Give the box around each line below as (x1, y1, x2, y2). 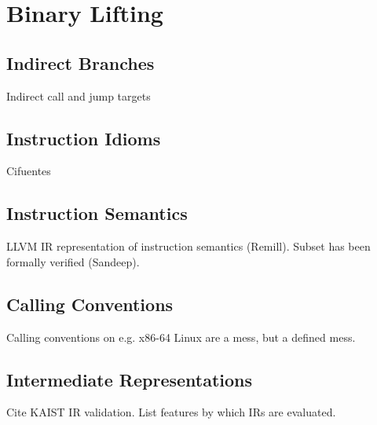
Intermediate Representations (6, 367, 253, 391)
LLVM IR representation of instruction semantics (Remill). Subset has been (6, 238, 371, 255)
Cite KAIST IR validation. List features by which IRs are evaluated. (6, 404, 336, 420)
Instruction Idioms (6, 126, 161, 150)
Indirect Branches (6, 50, 155, 75)
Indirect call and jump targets (6, 87, 151, 104)
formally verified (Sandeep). (6, 253, 140, 269)
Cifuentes (6, 163, 51, 179)
